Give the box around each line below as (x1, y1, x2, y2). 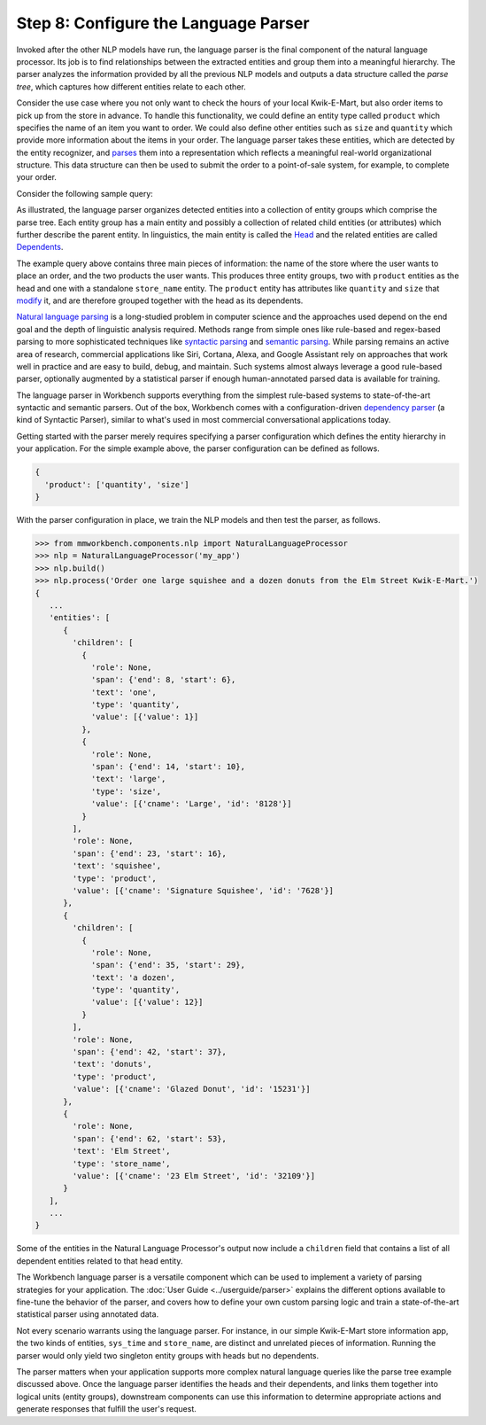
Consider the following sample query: (16, 188, 154, 199)
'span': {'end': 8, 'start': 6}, (90, 674, 236, 685)
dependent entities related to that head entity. (16, 1255, 183, 1266)
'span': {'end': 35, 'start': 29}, (90, 960, 245, 970)
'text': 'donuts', (72, 1059, 152, 1070)
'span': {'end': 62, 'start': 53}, (72, 1133, 228, 1143)
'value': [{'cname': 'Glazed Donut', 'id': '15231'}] (72, 1084, 311, 1094)
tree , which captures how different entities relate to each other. (16, 81, 247, 92)
